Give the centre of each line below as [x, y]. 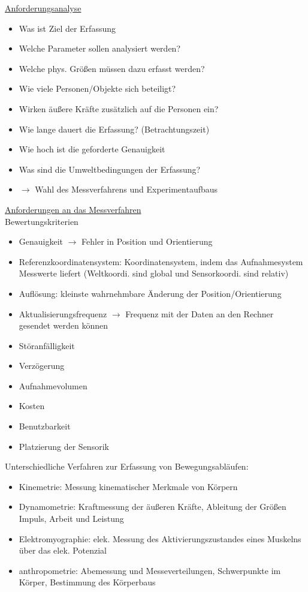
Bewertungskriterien [42, 221]
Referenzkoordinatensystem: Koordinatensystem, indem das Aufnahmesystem [161, 261]
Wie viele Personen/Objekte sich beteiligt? [97, 88]
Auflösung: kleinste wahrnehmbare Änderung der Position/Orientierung [150, 293]
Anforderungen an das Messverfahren [73, 209]
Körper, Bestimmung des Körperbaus [87, 582]
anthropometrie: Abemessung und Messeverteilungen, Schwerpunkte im [150, 570]
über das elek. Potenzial [63, 550]
